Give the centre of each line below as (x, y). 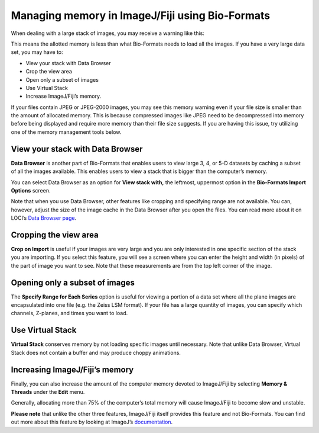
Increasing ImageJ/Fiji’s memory (72, 369)
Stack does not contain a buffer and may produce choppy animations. (96, 352)
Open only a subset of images (62, 79)
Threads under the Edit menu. (48, 392)
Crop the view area (49, 72)
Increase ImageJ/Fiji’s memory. (64, 96)
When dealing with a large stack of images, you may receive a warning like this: (108, 33)
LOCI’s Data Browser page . (44, 218)
